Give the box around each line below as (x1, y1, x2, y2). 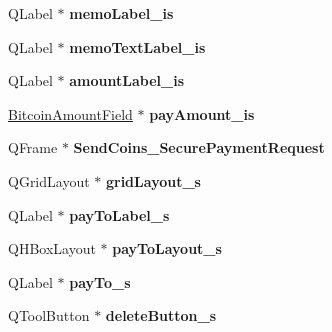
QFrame (8, 137, 58, 158)
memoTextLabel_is (69, 36, 206, 57)
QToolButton (8, 305, 90, 326)
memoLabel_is (69, 3, 174, 23)
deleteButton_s (105, 305, 217, 326)
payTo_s (69, 271, 131, 292)
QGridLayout (8, 170, 90, 191)
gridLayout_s (105, 170, 201, 191)
